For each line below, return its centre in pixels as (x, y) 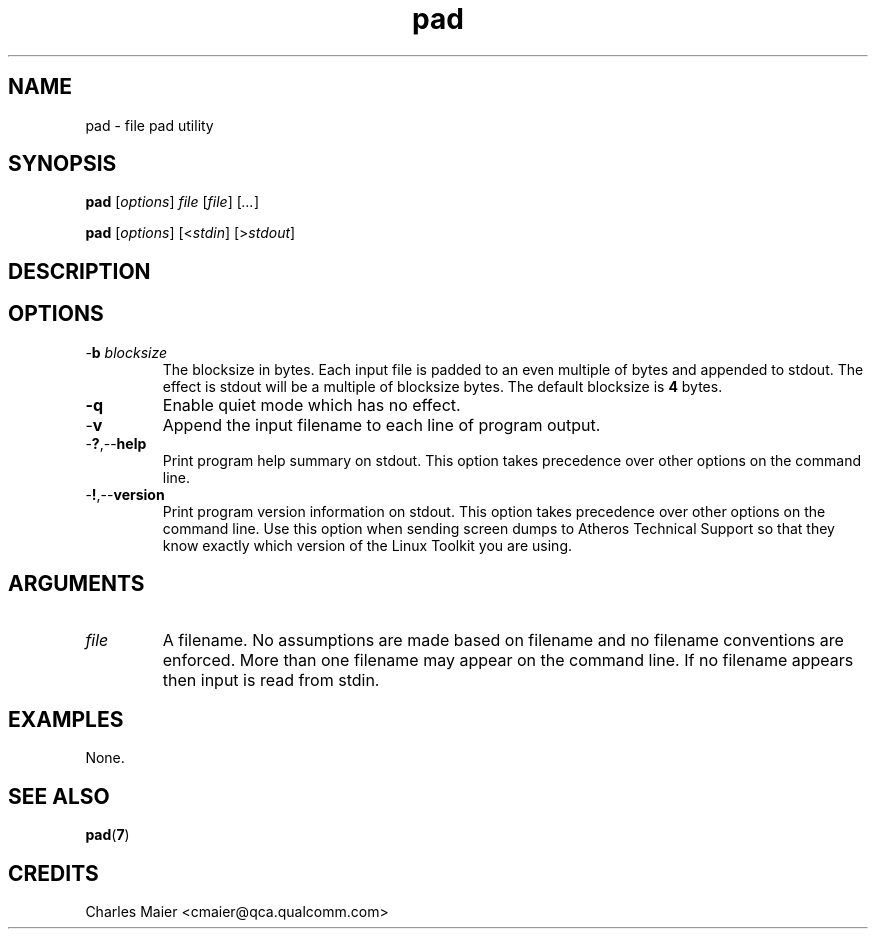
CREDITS (53, 873)
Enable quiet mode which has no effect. (311, 404)
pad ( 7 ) (107, 835)
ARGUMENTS (76, 584)
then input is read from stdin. (271, 679)
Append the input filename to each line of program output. (381, 424)
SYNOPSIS (62, 164)
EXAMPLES (66, 719)
